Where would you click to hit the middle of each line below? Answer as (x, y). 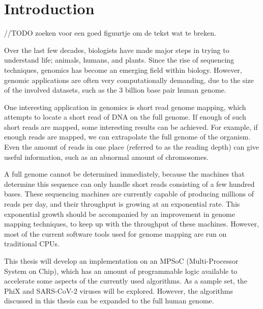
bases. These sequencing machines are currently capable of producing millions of (129, 194)
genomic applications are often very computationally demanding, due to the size (129, 80)
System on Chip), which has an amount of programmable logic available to (121, 271)
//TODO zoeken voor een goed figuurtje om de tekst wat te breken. (110, 33)
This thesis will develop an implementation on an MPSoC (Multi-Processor (121, 261)
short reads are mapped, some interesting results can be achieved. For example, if (131, 127)
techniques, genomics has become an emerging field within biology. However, (123, 69)
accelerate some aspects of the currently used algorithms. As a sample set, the (126, 281)
